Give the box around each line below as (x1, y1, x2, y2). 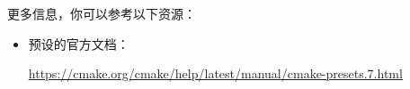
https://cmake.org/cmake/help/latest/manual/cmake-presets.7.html (28, 64, 403, 83)
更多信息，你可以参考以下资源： (7, 4, 196, 22)
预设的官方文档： (28, 34, 129, 53)
